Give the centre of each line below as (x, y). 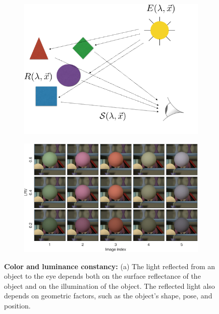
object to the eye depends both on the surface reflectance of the (102, 276)
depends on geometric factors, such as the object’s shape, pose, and (108, 296)
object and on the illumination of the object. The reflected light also (109, 286)
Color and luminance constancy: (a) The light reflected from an (110, 266)
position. (17, 305)
